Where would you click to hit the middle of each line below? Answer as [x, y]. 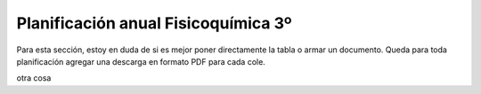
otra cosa [34, 78]
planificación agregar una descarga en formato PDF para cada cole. [141, 61]
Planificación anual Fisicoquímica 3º [155, 23]
